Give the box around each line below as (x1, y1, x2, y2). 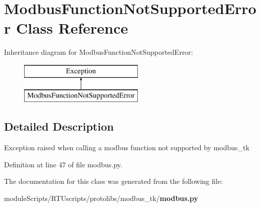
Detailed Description (4, 119, 114, 134)
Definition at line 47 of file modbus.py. (4, 159, 123, 169)
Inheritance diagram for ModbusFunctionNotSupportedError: (4, 47, 193, 57)
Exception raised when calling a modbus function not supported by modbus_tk (4, 142, 249, 153)
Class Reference (16, 18, 128, 38)
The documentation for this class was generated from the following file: (4, 176, 223, 186)
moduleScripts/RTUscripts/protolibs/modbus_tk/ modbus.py (4, 193, 199, 203)
